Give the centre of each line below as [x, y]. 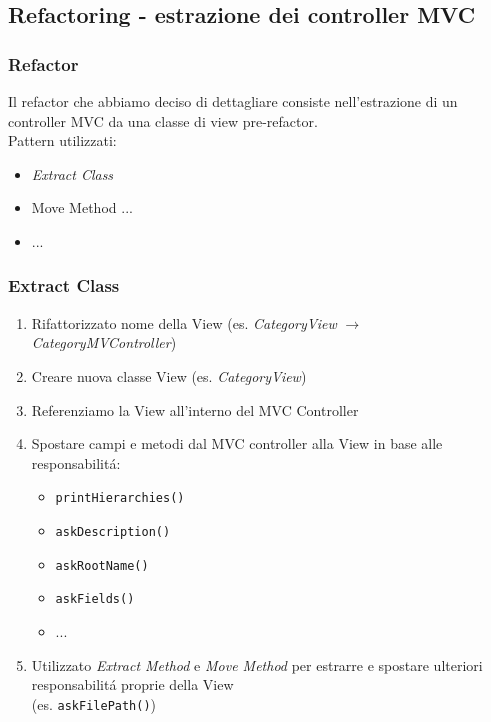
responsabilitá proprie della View [132, 684]
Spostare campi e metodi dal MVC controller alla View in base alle [237, 443]
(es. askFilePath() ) [94, 703]
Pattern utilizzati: [62, 140]
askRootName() [102, 565]
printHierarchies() [120, 498]
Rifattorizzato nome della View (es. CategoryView [184, 322]
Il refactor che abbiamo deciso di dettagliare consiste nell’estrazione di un [233, 101]
